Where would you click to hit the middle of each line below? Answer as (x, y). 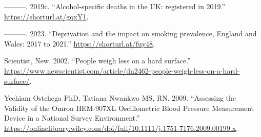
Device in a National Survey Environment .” (72, 118)
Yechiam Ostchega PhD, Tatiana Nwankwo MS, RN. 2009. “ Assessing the (120, 98)
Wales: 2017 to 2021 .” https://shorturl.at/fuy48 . (79, 43)
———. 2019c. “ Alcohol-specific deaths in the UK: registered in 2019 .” (115, 6)
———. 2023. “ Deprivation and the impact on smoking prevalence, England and (130, 33)
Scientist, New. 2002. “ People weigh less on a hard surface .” (97, 61)
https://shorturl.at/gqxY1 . (46, 16)
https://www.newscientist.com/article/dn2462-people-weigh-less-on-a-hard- (122, 70)
